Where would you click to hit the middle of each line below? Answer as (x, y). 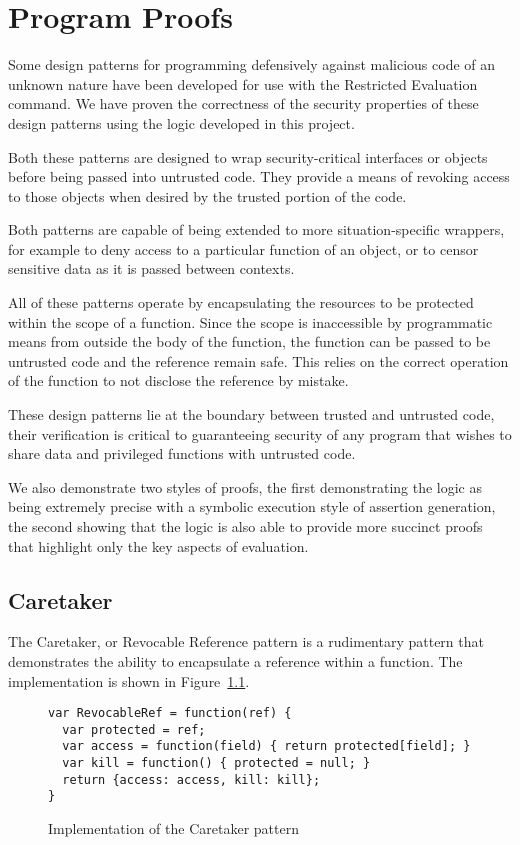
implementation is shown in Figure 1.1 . (129, 680)
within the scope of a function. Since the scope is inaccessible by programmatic (250, 321)
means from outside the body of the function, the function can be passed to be (249, 341)
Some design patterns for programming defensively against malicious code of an (252, 64)
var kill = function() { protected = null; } (216, 763)
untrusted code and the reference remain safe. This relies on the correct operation (258, 360)
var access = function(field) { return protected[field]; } (266, 746)
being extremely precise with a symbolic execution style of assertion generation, (252, 506)
